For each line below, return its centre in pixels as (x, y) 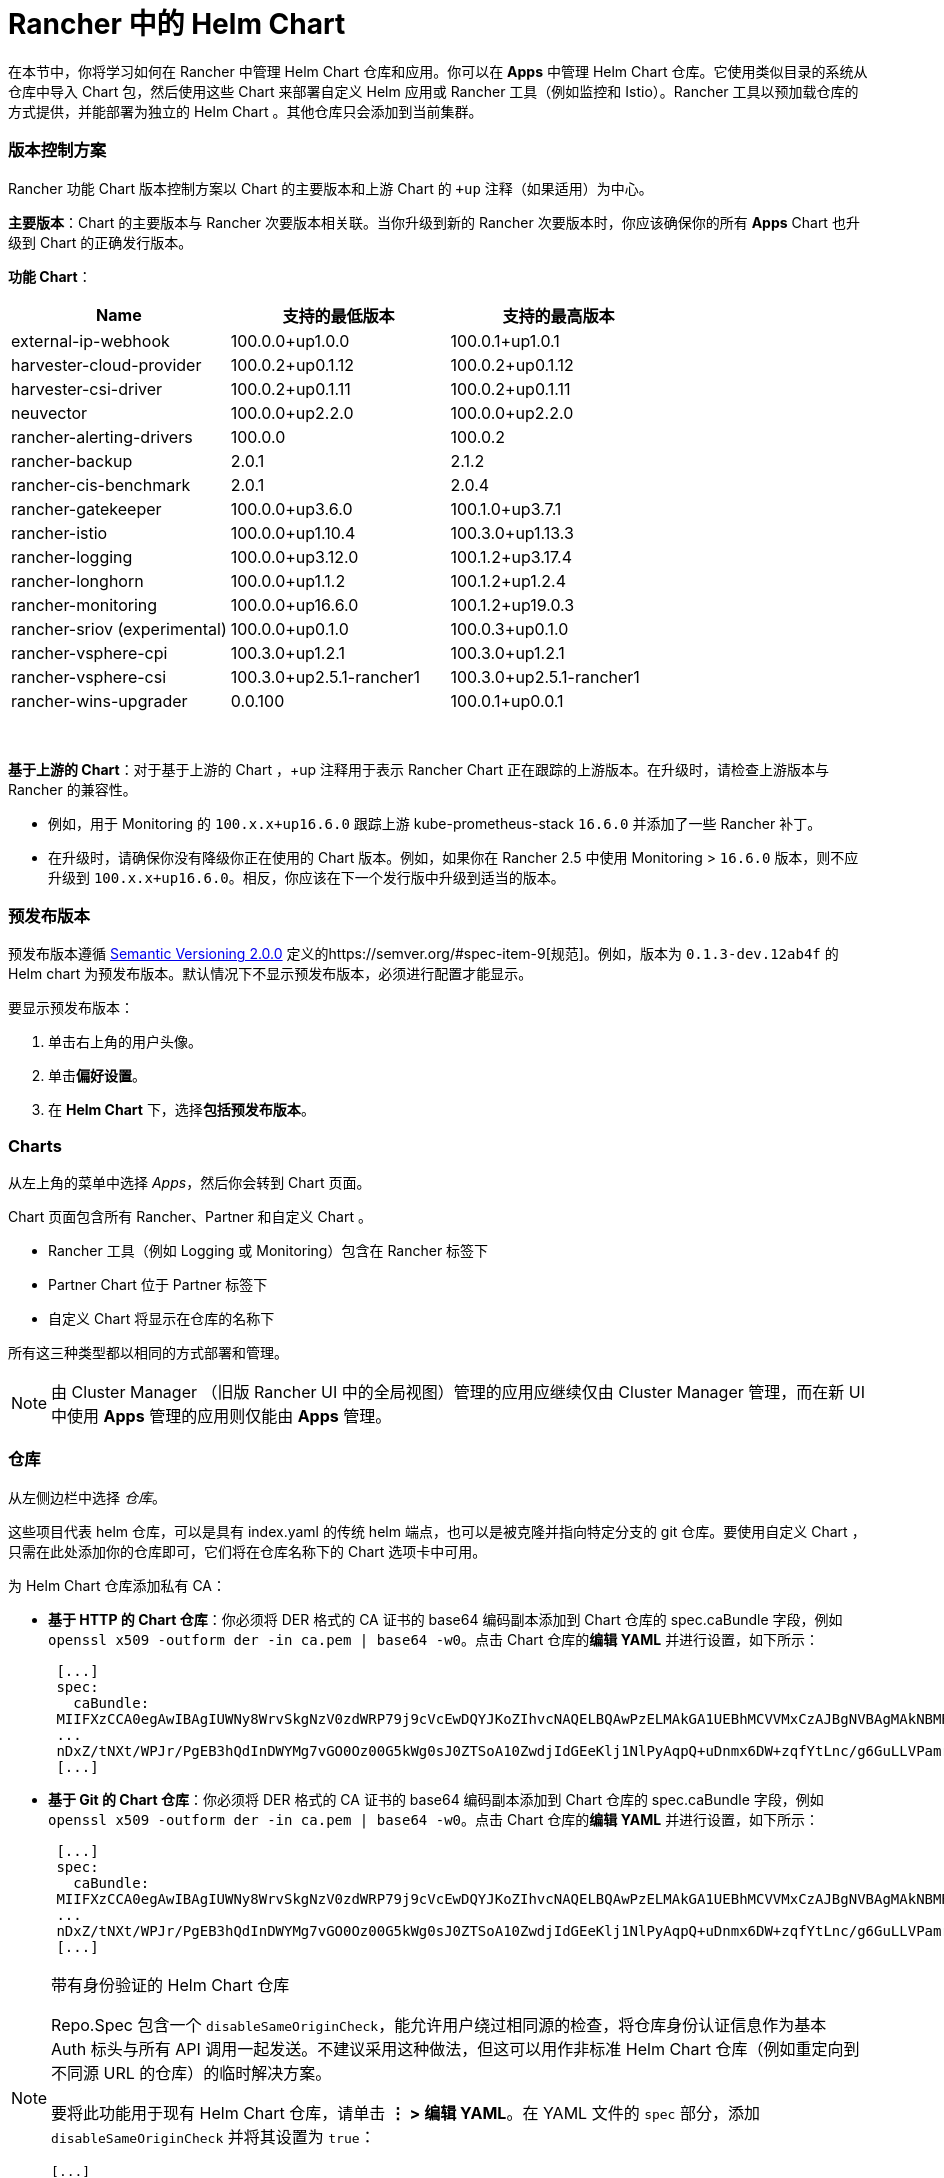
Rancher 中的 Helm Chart (177, 24)
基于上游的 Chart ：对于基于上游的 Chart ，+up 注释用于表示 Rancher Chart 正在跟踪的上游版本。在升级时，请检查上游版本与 (419, 769)
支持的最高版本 (558, 315)
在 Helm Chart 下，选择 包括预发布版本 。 (181, 1110)
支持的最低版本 (338, 315)
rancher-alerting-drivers (102, 436)
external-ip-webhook (90, 340)
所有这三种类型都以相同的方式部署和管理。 (148, 1352)
